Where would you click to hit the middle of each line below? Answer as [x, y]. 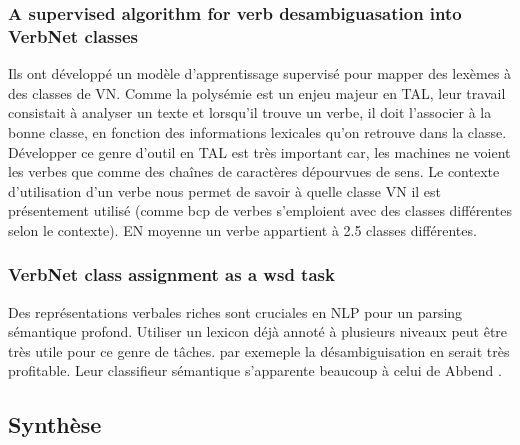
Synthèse [55, 424]
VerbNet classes [73, 35]
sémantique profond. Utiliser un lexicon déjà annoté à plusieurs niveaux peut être [258, 331]
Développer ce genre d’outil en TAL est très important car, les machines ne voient [259, 151]
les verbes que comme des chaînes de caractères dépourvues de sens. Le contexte [254, 171]
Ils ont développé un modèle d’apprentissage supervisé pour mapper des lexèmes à [260, 73]
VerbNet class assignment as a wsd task [171, 274]
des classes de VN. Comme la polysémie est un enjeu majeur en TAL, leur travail [257, 92]
